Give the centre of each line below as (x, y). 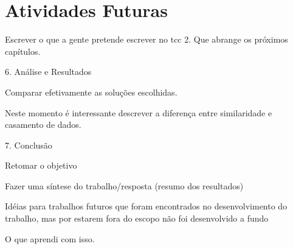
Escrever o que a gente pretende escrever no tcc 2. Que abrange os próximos (146, 39)
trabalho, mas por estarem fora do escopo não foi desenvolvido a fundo (137, 218)
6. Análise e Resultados (48, 72)
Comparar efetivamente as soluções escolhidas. (91, 92)
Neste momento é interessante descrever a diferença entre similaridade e (139, 112)
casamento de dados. (43, 124)
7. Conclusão (29, 145)
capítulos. (23, 51)
